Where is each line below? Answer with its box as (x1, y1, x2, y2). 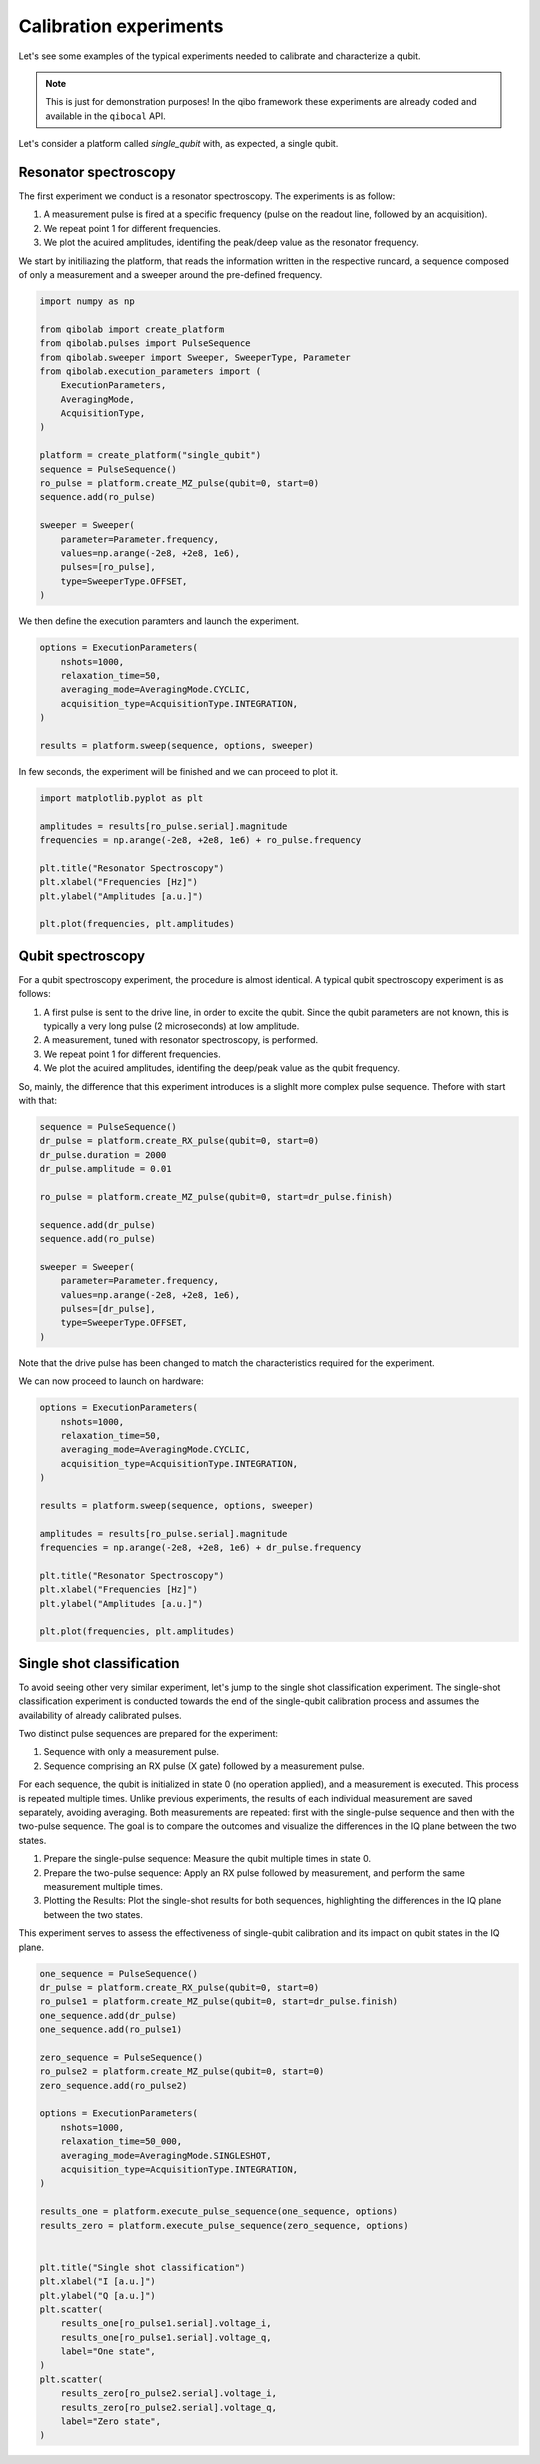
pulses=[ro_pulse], (60, 561, 157, 573)
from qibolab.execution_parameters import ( (39, 365, 262, 377)
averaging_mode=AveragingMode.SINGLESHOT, (60, 2150, 272, 2161)
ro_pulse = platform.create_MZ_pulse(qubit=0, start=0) (39, 478, 320, 489)
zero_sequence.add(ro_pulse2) (39, 2080, 188, 2091)
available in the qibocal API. (45, 110, 166, 122)
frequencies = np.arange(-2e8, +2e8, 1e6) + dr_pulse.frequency (39, 1542, 362, 1554)
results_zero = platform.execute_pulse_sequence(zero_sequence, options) (39, 2220, 409, 2231)
